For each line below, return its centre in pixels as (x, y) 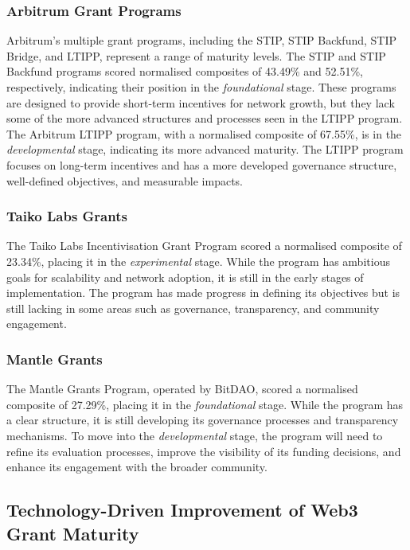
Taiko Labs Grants (67, 216)
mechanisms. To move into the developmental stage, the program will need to (195, 435)
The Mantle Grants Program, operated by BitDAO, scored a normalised (182, 389)
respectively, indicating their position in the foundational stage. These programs (201, 87)
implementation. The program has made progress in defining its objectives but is (203, 293)
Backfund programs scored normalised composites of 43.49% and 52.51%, (185, 71)
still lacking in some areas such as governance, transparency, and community (193, 308)
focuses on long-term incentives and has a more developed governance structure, (202, 164)
